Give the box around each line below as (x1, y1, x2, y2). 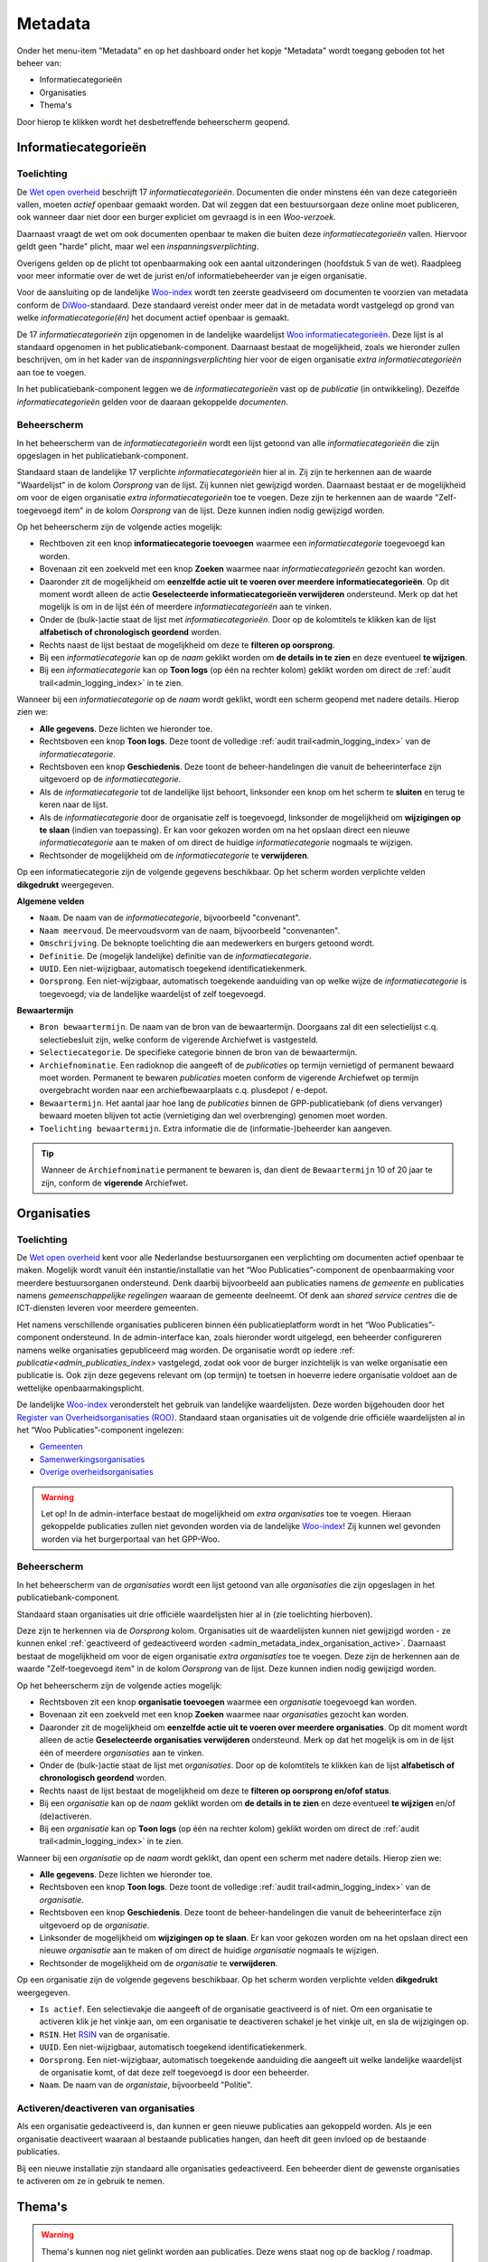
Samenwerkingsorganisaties (39, 1453, 145, 1465)
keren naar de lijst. (39, 799, 108, 810)
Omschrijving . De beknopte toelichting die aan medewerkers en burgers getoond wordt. (39, 937, 375, 949)
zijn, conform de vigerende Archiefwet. (41, 1177, 189, 1188)
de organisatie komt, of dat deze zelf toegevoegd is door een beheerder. (39, 2067, 310, 2077)
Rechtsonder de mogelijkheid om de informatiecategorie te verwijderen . (39, 850, 310, 860)
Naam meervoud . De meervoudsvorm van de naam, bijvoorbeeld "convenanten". (39, 925, 341, 936)
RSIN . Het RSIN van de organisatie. (39, 2029, 171, 2039)
